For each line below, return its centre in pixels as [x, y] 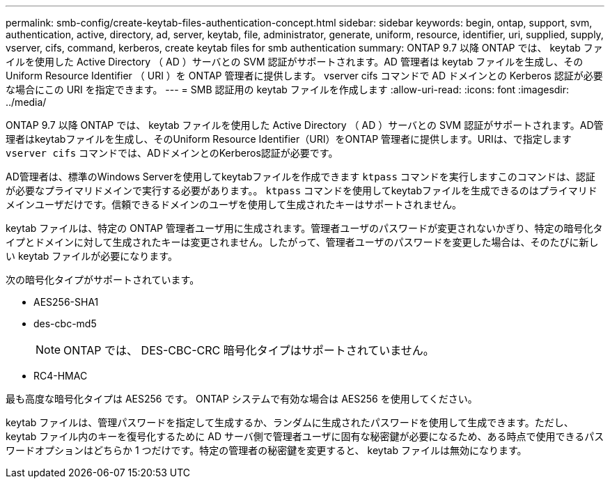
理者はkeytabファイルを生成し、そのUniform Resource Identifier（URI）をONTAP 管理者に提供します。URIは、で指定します [289, 139]
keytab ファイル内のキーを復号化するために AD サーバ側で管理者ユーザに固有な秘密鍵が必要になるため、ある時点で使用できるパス [305, 436]
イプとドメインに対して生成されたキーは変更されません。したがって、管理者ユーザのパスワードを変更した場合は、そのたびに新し [302, 242]
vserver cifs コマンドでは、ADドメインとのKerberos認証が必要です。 [172, 153]
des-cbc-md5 [65, 323]
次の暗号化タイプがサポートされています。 [103, 280]
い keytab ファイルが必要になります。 [92, 256]
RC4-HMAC [61, 376]
